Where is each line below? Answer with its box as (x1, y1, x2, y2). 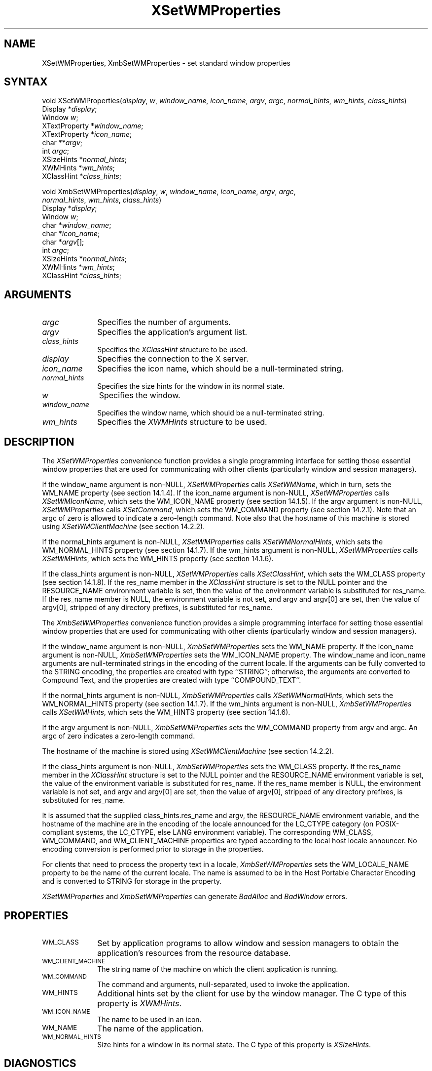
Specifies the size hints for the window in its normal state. (97, 382, 285, 391)
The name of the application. (97, 1023, 204, 1033)
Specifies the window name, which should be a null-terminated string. (97, 409, 324, 417)
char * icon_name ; (42, 229, 100, 238)
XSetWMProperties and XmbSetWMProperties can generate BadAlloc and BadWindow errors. (42, 892, 348, 901)
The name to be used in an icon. (97, 1015, 202, 1024)
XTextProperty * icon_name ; (42, 130, 132, 139)
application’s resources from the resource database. (97, 947, 291, 958)
